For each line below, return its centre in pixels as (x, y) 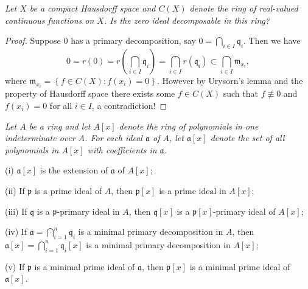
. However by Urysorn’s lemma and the (230, 80)
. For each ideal (114, 138)
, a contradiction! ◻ (129, 106)
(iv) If (16, 232)
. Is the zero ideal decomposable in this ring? (187, 20)
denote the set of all (247, 138)
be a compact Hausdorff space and (93, 8)
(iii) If (16, 211)
